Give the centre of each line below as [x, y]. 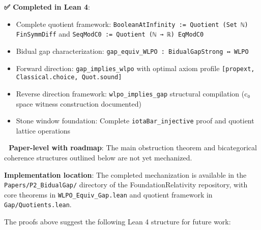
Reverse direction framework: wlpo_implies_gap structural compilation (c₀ [133, 93]
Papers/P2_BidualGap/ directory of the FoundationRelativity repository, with [126, 185]
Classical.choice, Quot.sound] [69, 77]
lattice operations [43, 130]
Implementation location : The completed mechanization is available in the [125, 174]
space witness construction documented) [79, 103]
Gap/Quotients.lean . [38, 204]
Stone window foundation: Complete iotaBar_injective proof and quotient [135, 121]
